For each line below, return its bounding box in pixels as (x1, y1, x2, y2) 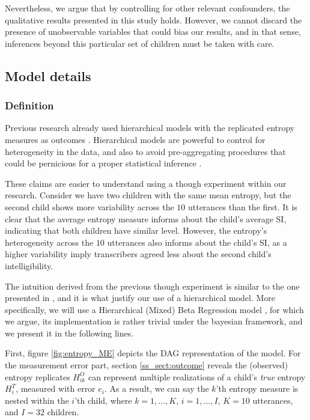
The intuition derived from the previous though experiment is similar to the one (5, 279, 300, 292)
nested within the (5, 394, 69, 406)
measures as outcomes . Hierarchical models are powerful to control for (5, 133, 266, 145)
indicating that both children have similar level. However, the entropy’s (5, 224, 267, 237)
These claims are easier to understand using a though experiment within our (5, 177, 287, 189)
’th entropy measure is (216, 382, 299, 395)
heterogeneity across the (5, 236, 94, 248)
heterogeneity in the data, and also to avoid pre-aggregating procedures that (5, 145, 286, 157)
